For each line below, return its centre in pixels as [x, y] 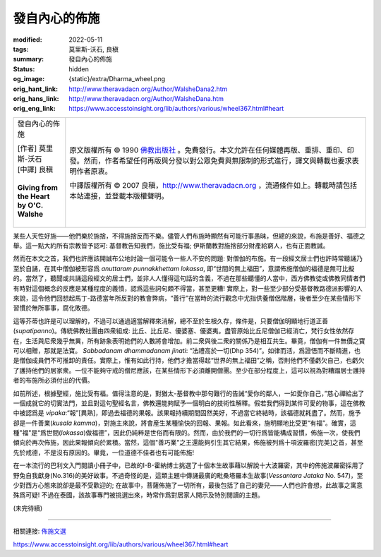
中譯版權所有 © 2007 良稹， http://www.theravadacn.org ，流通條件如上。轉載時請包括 [213, 185]
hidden [79, 69]
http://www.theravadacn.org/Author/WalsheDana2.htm [148, 89]
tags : [21, 49]
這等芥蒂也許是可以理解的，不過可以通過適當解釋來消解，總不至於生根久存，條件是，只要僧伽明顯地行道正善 [170, 321]
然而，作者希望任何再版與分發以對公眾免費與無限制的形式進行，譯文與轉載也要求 [218, 160]
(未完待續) [28, 508]
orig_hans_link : [36, 98]
